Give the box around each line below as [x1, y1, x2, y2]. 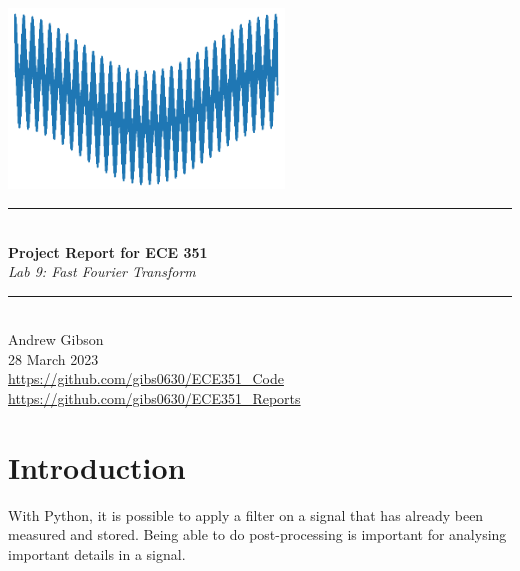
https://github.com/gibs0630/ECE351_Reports [8, 388, 301, 409]
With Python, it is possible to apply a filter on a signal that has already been [8, 504, 484, 525]
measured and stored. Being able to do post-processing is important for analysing [8, 524, 507, 545]
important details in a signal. [8, 543, 186, 564]
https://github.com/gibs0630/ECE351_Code [8, 368, 284, 389]
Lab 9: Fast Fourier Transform [8, 261, 196, 282]
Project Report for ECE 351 [8, 241, 208, 262]
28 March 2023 [8, 348, 99, 369]
